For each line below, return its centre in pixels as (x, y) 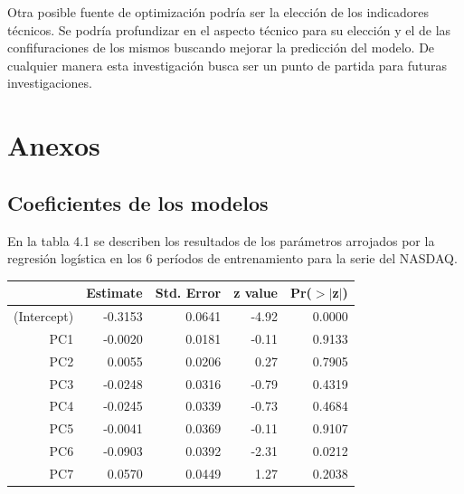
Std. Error (188, 293)
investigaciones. (50, 83)
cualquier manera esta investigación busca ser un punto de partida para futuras (227, 65)
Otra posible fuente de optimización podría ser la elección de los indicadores (218, 12)
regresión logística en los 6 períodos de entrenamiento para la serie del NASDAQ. (232, 258)
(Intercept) (44, 316)
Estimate (114, 293)
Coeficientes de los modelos (138, 202)
